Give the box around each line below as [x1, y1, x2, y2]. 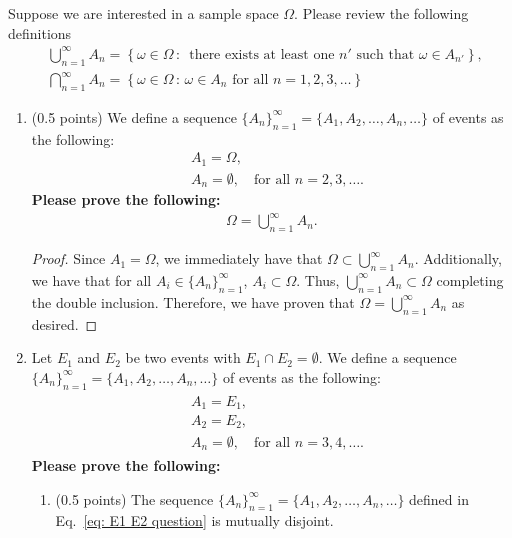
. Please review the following [294, 3, 469, 23]
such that [356, 47, 415, 62]
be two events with [125, 347, 241, 368]
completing [436, 269, 504, 290]
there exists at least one [189, 47, 335, 62]
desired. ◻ [31, 313, 98, 334]
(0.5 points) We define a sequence [31, 106, 237, 127]
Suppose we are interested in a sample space [8, 3, 279, 23]
